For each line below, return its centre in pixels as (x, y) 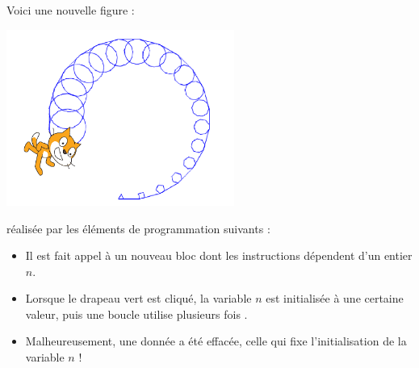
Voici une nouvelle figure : (71, 10)
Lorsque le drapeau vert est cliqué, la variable (138, 298)
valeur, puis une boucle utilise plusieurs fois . (136, 314)
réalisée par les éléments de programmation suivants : (138, 228)
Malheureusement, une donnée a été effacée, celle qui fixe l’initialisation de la (216, 341)
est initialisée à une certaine (335, 298)
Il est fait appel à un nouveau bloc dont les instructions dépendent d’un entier (219, 255)
